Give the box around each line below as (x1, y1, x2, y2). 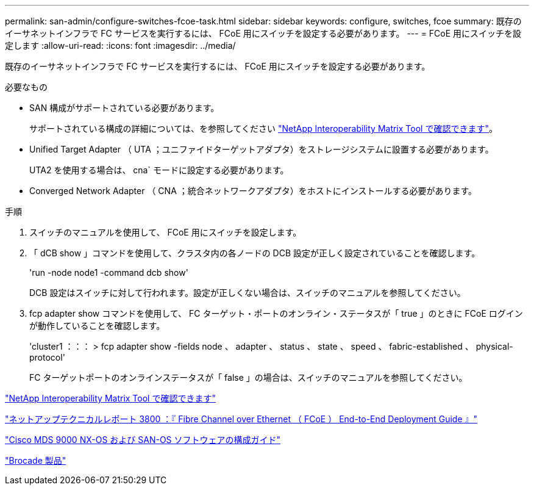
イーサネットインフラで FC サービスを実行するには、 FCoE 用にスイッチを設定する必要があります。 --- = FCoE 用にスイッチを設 (5, 28, 522, 38)
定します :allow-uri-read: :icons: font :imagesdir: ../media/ (5, 40, 236, 51)
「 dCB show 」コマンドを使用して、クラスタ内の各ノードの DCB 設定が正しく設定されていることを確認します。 (29, 248, 480, 258)
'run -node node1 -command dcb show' (29, 267, 188, 278)
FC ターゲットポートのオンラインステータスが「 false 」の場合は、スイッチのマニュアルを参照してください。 (29, 372, 468, 383)
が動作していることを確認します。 (29, 320, 165, 331)
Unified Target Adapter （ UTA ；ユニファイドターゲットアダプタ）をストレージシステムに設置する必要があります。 (29, 144, 494, 154)
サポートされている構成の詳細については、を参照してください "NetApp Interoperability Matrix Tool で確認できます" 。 (29, 123, 497, 134)
